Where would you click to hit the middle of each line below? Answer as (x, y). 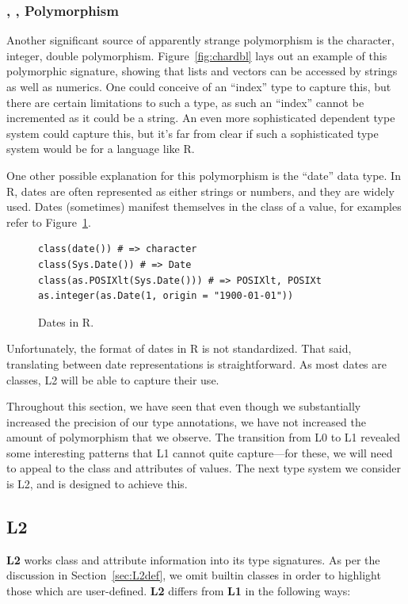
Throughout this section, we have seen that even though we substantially (184, 406)
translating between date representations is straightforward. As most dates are (196, 363)
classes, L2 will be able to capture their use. (113, 379)
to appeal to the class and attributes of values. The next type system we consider (204, 468)
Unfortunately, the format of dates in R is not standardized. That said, (179, 348)
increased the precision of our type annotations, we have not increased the (186, 421)
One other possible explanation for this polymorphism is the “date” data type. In (204, 175)
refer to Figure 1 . (49, 222)
